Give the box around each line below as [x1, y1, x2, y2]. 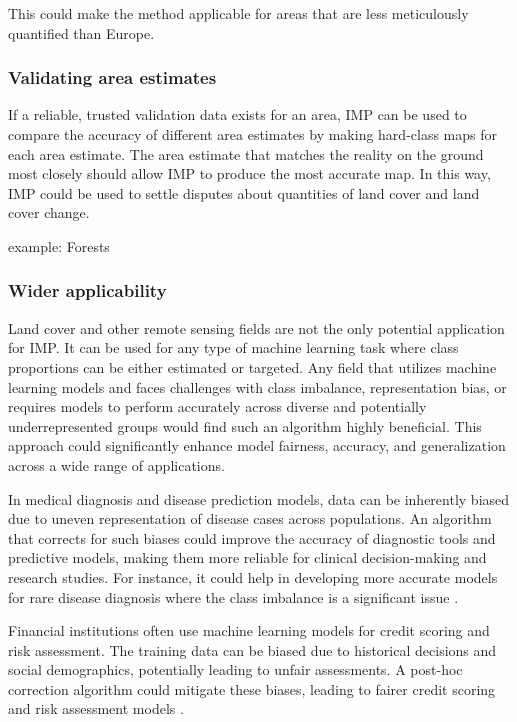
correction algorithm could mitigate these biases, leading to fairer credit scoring [8, 678, 496, 699]
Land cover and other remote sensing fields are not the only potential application [8, 317, 505, 338]
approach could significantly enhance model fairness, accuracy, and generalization [8, 435, 506, 456]
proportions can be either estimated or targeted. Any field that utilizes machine [8, 356, 497, 377]
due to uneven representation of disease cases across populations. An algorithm [8, 508, 492, 529]
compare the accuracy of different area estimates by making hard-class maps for [8, 124, 498, 144]
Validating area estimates [8, 65, 217, 90]
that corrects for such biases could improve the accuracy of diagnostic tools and [8, 527, 496, 548]
